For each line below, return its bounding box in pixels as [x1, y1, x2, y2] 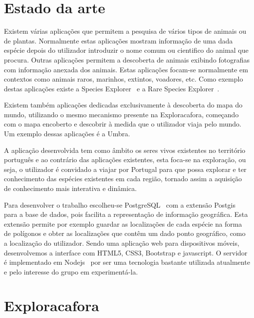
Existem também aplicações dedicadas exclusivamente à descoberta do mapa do [4, 100, 243, 110]
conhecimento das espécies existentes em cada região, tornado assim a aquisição [4, 173, 242, 184]
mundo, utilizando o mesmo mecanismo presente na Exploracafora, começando [4, 109, 239, 119]
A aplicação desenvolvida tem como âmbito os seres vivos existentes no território [4, 145, 246, 155]
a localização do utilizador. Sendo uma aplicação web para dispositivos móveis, [4, 238, 239, 248]
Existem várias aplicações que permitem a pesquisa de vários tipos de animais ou [4, 26, 246, 36]
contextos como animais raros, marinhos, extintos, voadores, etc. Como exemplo [4, 74, 243, 84]
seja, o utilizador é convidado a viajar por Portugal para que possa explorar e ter [4, 164, 247, 174]
